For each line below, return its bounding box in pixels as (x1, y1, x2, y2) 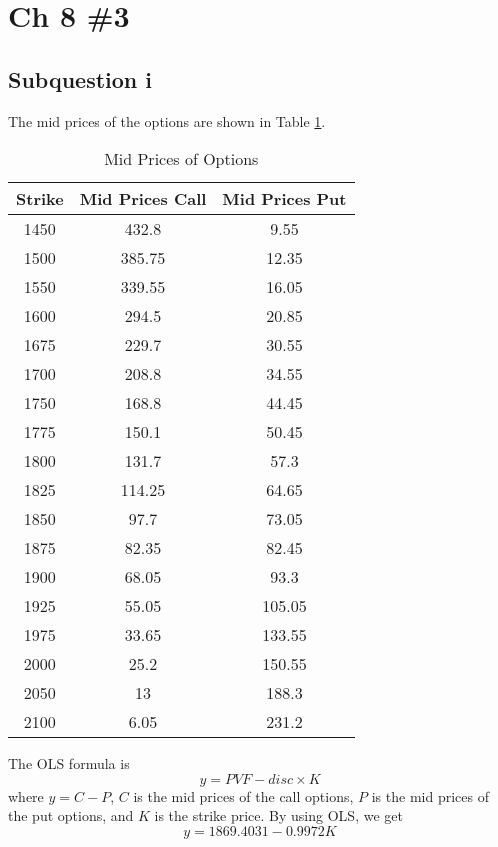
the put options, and (8, 805, 134, 826)
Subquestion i (8, 63, 153, 94)
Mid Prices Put (222, 187, 347, 211)
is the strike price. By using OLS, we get (154, 805, 403, 826)
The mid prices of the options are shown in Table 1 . (8, 110, 326, 131)
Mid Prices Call (79, 187, 207, 211)
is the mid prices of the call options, (133, 785, 354, 806)
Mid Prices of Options (104, 147, 259, 171)
